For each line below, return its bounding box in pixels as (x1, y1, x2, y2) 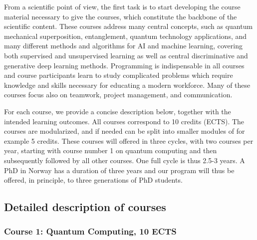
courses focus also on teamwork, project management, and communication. (4, 89, 233, 100)
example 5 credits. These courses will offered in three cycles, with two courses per (4, 135, 254, 146)
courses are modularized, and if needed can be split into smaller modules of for (4, 126, 245, 136)
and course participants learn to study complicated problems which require (4, 70, 233, 80)
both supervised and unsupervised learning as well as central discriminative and (4, 50, 248, 60)
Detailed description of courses (4, 199, 166, 215)
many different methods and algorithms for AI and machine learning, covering (4, 40, 243, 51)
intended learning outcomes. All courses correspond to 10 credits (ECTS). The (4, 116, 245, 126)
